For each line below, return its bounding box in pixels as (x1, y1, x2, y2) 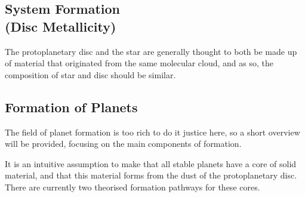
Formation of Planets (5, 97, 138, 116)
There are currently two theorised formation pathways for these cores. (5, 180, 260, 193)
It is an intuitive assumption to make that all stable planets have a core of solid (5, 157, 297, 170)
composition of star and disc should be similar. (5, 68, 176, 81)
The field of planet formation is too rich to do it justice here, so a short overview (5, 125, 300, 138)
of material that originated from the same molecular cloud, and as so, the (5, 57, 273, 69)
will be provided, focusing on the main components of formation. (5, 137, 242, 150)
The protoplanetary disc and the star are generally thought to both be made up (5, 45, 297, 57)
